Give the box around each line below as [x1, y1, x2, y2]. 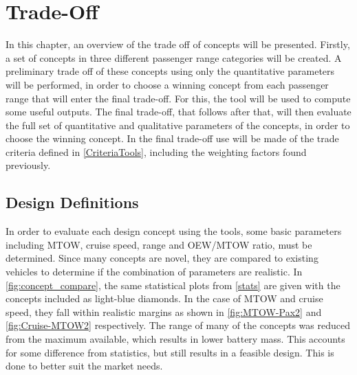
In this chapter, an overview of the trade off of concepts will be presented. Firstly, [6, 37, 350, 52]
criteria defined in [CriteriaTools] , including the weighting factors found [6, 144, 307, 159]
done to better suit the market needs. [6, 359, 163, 373]
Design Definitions [6, 192, 139, 213]
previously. [6, 158, 51, 172]
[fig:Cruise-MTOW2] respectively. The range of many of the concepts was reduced [6, 318, 350, 332]
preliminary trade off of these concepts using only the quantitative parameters [6, 64, 335, 78]
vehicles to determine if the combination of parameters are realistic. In [6, 264, 303, 279]
